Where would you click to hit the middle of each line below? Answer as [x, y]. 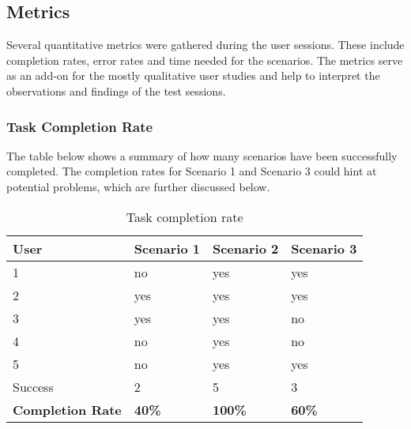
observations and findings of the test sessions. [116, 90]
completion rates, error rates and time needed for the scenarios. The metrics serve [205, 60]
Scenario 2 [245, 248]
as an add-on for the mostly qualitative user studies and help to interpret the [193, 75]
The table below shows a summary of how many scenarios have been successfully [202, 155]
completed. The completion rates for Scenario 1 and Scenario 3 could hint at [192, 171]
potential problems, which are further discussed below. [138, 186]
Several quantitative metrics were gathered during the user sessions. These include [205, 45]
